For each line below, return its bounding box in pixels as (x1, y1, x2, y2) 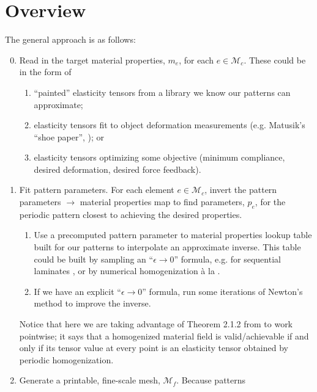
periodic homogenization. (19, 353, 114, 366)
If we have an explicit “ (34, 285, 121, 297)
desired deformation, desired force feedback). (34, 162, 201, 175)
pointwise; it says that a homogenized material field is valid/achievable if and (19, 329, 309, 342)
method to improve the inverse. (34, 297, 151, 310)
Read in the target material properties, (19, 53, 165, 66)
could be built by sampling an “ (34, 252, 154, 265)
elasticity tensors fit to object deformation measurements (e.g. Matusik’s (34, 118, 305, 131)
